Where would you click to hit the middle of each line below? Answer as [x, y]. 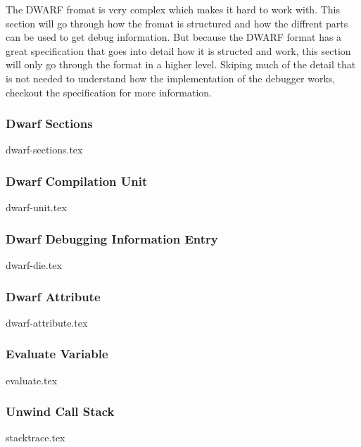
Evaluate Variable [57, 354]
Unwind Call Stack [60, 411]
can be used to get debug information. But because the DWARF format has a [174, 37]
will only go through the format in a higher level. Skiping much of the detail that [181, 64]
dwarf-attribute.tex [47, 322]
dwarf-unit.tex [36, 207]
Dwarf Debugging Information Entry [112, 238]
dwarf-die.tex [34, 265]
